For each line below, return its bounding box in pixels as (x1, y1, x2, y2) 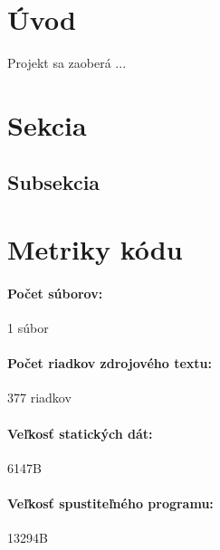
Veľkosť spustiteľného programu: (7, 494, 214, 513)
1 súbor (7, 318, 49, 337)
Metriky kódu (7, 231, 183, 268)
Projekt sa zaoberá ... (7, 53, 127, 72)
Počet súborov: (7, 283, 103, 302)
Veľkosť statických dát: (7, 423, 153, 442)
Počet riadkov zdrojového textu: (7, 354, 212, 373)
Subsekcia (7, 168, 100, 196)
